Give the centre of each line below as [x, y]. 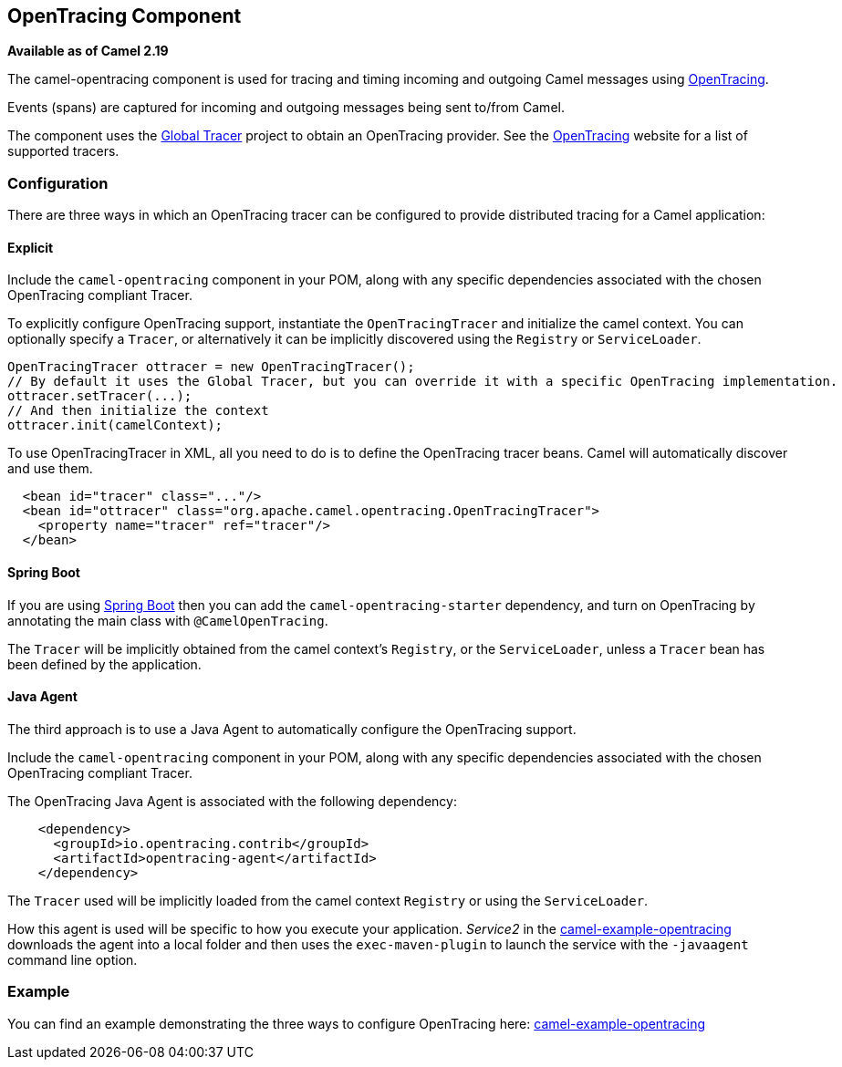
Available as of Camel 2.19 [88, 51]
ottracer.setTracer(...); [100, 396]
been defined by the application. [104, 664]
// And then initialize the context [138, 411]
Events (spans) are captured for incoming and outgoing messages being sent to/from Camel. [286, 108]
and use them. [50, 469]
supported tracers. [63, 151]
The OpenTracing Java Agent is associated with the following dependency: [232, 801]
